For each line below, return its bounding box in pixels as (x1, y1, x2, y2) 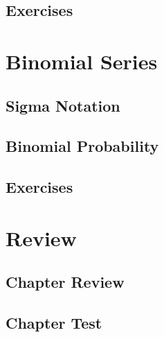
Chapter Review (6, 271, 125, 293)
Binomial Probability (6, 135, 159, 157)
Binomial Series (6, 46, 158, 75)
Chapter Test (6, 312, 102, 334)
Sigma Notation (6, 94, 120, 116)
